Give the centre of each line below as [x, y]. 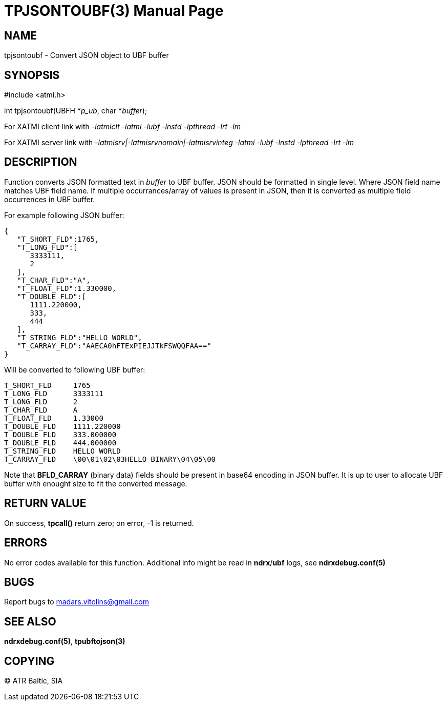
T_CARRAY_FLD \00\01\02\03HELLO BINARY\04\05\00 [110, 459]
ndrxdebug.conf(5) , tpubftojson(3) [65, 641]
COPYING [29, 661]
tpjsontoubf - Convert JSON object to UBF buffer [87, 55]
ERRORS [26, 543]
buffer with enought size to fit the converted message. [96, 483]
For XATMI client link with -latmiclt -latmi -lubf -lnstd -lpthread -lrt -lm [123, 127]
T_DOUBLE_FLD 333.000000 [60, 434]
